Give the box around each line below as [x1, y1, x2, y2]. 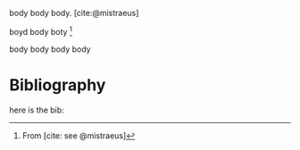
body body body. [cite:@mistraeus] [9, 8, 139, 18]
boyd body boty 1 [9, 25, 73, 37]
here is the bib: [9, 104, 64, 115]
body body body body [9, 44, 91, 54]
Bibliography [9, 75, 106, 95]
